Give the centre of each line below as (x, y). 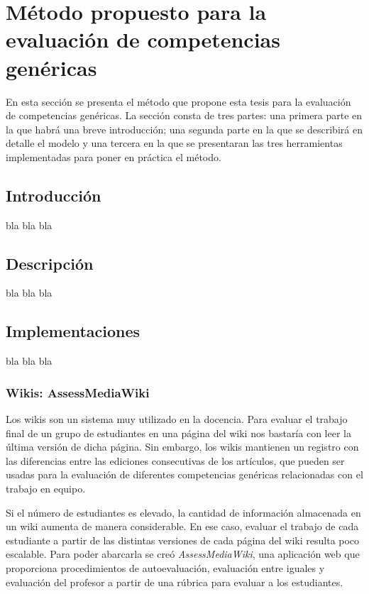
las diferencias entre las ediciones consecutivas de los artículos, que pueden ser (175, 460)
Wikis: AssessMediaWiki (78, 392)
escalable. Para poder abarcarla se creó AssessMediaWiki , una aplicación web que (183, 554)
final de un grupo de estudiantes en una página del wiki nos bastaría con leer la (178, 433)
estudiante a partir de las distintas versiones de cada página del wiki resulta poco (183, 540)
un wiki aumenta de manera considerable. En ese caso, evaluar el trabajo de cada (182, 526)
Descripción (50, 263)
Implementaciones (73, 331)
